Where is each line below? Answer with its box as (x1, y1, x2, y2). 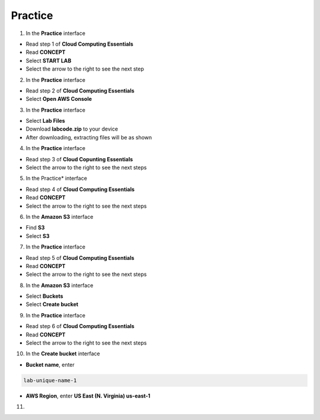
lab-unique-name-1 (23, 377, 77, 384)
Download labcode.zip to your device (25, 125, 119, 133)
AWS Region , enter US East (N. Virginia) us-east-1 (25, 392, 151, 399)
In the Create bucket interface (25, 350, 100, 357)
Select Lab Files (25, 117, 65, 125)
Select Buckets (25, 292, 63, 300)
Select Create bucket (25, 301, 79, 308)
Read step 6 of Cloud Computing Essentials (25, 323, 135, 330)
